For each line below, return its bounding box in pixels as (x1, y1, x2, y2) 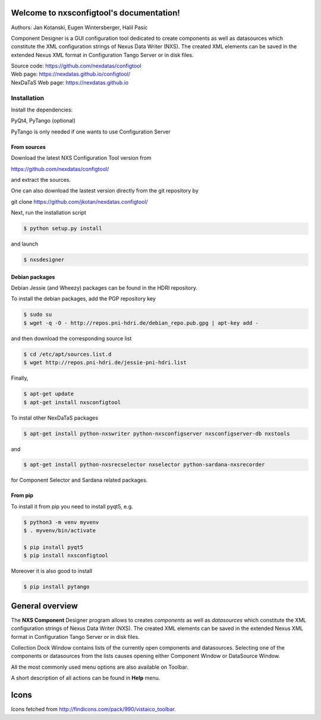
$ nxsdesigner (23, 256, 65, 263)
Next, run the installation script (11, 209, 86, 216)
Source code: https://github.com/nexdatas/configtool (11, 63, 142, 70)
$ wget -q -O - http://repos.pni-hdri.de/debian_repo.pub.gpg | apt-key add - (23, 319, 259, 326)
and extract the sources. (11, 176, 71, 183)
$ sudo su (23, 311, 52, 318)
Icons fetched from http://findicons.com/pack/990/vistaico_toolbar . (11, 706, 177, 713)
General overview (11, 601, 78, 611)
